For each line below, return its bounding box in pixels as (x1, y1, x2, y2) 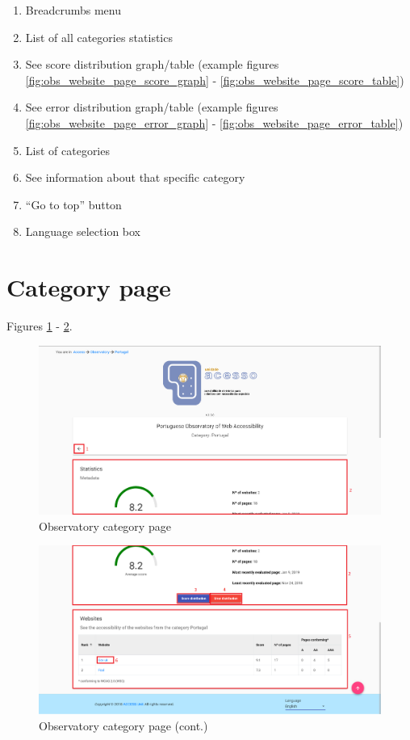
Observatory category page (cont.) (39, 717, 208, 734)
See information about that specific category (25, 169, 245, 186)
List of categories (25, 141, 110, 158)
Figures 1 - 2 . (6, 317, 73, 334)
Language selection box (25, 223, 141, 240)
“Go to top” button (25, 196, 122, 212)
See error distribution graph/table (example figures (25, 99, 278, 116)
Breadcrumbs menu (25, 2, 121, 18)
